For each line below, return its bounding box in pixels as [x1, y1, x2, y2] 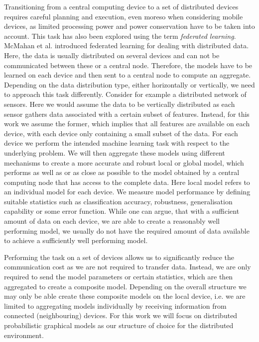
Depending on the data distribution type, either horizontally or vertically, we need [4, 79, 255, 89]
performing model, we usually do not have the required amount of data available [4, 225, 250, 236]
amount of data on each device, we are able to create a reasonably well [4, 216, 220, 226]
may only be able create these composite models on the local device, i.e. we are [4, 291, 246, 301]
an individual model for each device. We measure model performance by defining [4, 186, 251, 197]
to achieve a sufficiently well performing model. [4, 235, 148, 246]
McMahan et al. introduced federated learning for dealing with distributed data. [4, 40, 249, 51]
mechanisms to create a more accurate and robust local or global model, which [4, 157, 244, 168]
